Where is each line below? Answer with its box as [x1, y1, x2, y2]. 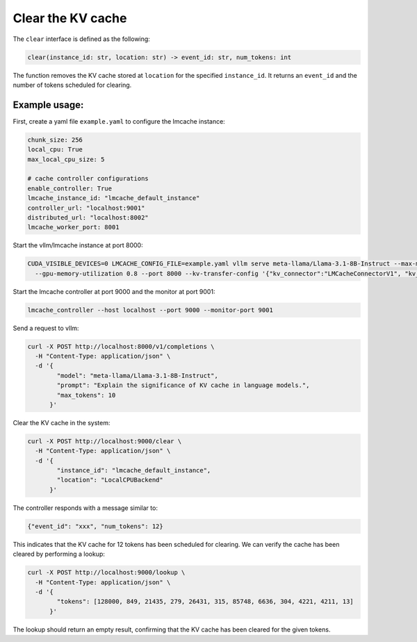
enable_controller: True [27, 184, 113, 192]
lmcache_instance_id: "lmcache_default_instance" [27, 195, 200, 202]
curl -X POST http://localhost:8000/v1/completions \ [27, 343, 215, 350]
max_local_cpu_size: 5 [27, 155, 105, 163]
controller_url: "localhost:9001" [27, 204, 145, 212]
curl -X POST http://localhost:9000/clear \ [27, 437, 182, 445]
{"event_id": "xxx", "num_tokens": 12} [27, 522, 163, 530]
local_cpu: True [27, 146, 83, 154]
